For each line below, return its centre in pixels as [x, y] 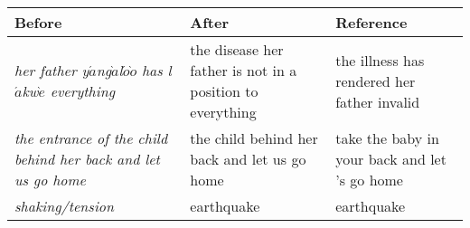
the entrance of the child [91, 138]
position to [224, 91]
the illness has [380, 60]
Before [38, 22]
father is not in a [244, 70]
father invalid [378, 101]
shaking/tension [64, 206]
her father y [52, 70]
